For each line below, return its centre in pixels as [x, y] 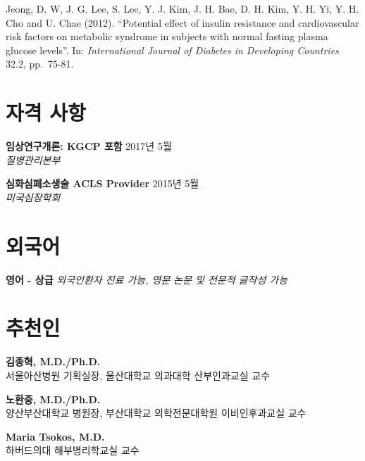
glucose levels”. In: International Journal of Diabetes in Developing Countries [172, 50]
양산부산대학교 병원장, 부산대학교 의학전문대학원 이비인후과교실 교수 [156, 413]
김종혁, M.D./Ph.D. [53, 361]
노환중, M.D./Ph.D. [53, 399]
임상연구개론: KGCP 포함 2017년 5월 [89, 146]
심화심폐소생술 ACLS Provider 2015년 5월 [103, 183]
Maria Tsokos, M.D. [55, 436]
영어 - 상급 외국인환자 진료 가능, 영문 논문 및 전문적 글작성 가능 [147, 279]
